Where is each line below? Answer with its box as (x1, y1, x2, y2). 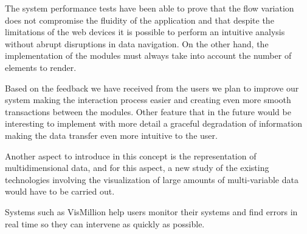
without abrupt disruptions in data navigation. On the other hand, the (5, 37, 269, 50)
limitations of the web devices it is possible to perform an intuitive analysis (5, 25, 285, 38)
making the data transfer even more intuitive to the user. (5, 129, 218, 141)
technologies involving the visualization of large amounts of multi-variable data (5, 173, 298, 186)
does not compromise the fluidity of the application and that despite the (5, 13, 274, 26)
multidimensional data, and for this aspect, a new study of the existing (5, 161, 269, 174)
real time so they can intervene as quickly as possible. (5, 217, 205, 230)
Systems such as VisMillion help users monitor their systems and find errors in (5, 205, 298, 218)
